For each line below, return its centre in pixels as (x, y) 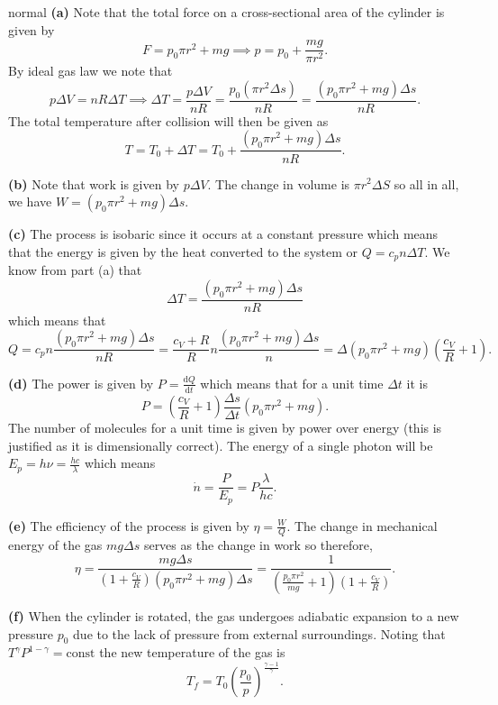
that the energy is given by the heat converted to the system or (183, 251)
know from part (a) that (75, 270)
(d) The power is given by (81, 383)
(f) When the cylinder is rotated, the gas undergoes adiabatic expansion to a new (234, 615)
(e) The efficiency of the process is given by (129, 525)
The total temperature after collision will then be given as (168, 120)
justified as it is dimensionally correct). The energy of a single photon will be (221, 445)
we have (30, 201)
